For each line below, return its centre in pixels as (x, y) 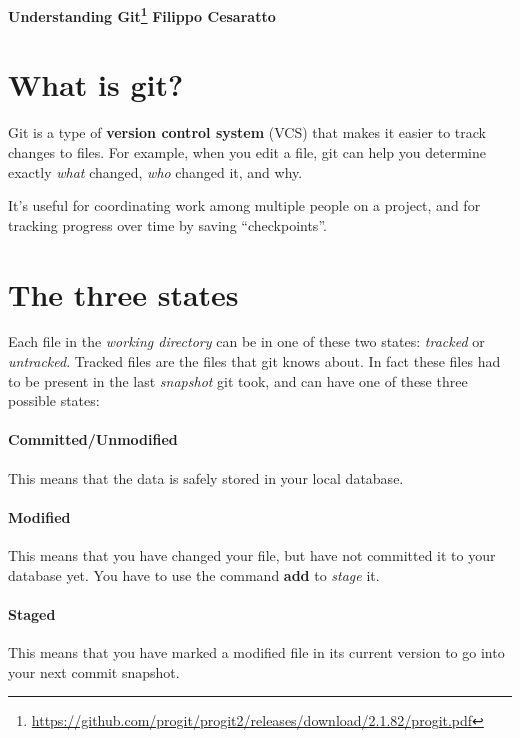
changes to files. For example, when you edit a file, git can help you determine (247, 151)
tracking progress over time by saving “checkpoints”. (167, 224)
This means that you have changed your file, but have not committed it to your (252, 555)
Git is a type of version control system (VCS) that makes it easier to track (247, 132)
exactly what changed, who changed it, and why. (155, 171)
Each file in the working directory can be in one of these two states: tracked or (246, 341)
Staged (32, 613)
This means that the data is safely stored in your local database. (206, 477)
